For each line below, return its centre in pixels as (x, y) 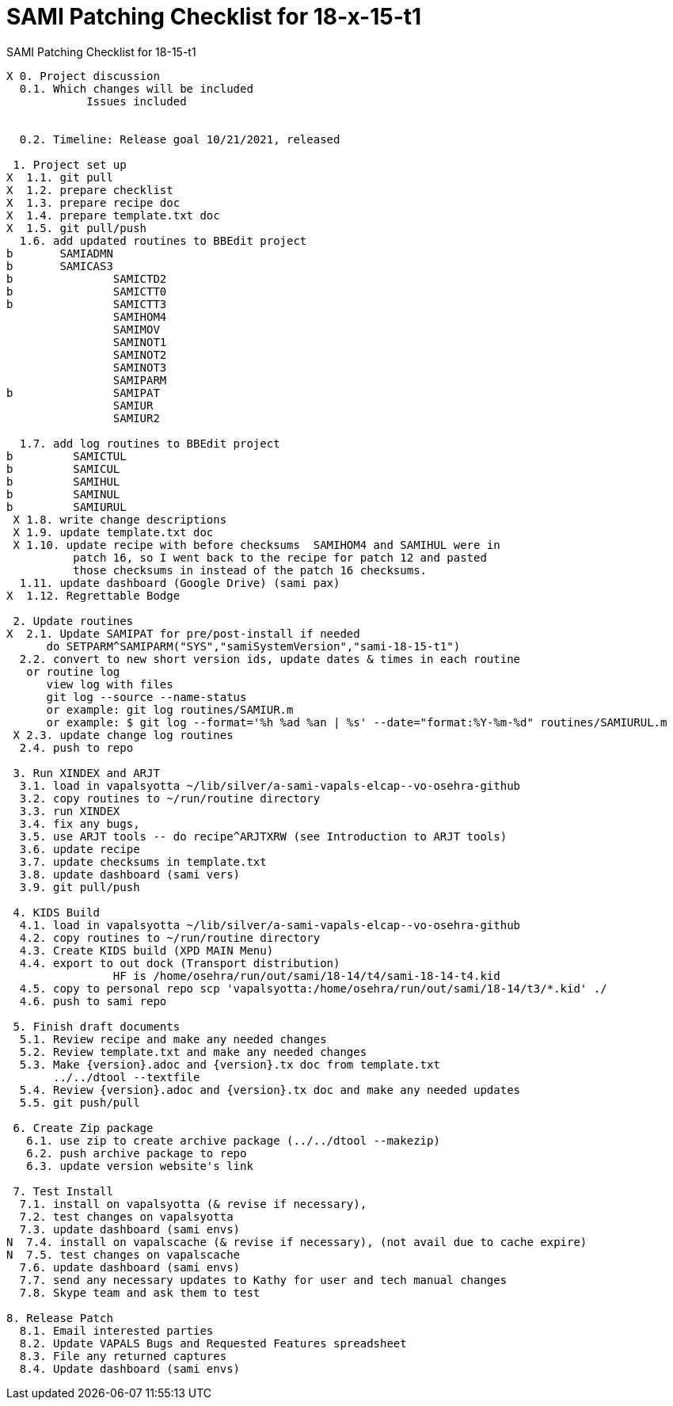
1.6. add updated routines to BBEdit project (163, 240)
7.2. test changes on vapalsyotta (126, 1216)
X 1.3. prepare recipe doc (93, 202)
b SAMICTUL (67, 456)
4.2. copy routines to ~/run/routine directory (170, 937)
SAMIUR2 (136, 418)
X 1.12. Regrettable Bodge (93, 595)
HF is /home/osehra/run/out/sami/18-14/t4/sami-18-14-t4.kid (306, 975)
